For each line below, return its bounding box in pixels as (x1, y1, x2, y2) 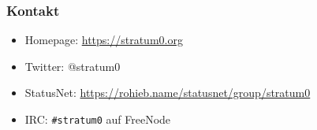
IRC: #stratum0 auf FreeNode (24, 111, 171, 127)
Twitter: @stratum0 (24, 58, 121, 74)
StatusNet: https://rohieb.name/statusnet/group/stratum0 (24, 84, 311, 101)
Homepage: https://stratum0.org (24, 32, 183, 48)
